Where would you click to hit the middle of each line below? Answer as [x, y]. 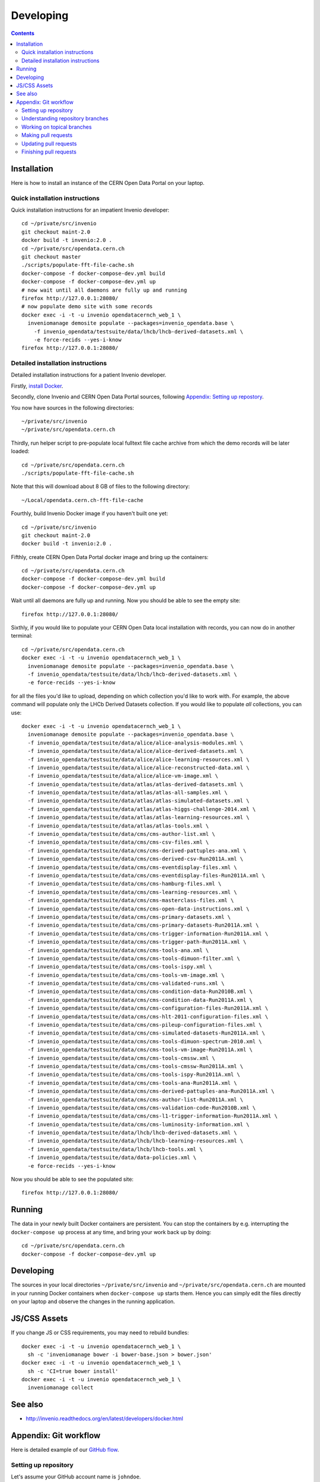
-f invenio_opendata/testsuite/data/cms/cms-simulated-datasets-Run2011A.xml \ [146, 1033]
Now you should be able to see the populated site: [72, 1179]
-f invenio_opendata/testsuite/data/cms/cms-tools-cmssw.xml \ [121, 1058]
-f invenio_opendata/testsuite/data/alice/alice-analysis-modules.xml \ [135, 743]
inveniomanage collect [60, 1388]
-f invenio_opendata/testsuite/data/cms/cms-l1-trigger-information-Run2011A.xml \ [153, 1116]
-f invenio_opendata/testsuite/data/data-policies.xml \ [112, 1158]
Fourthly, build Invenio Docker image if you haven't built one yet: [89, 513]
